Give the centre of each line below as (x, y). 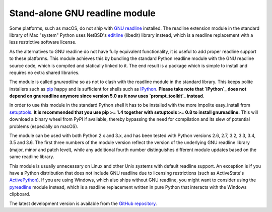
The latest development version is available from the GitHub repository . (83, 203)
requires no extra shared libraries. (45, 73)
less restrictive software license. (43, 42)
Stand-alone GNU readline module (82, 13)
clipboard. (20, 194)
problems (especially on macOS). (44, 126)
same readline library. (32, 157)
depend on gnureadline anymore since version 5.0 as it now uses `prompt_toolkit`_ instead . (107, 96)
